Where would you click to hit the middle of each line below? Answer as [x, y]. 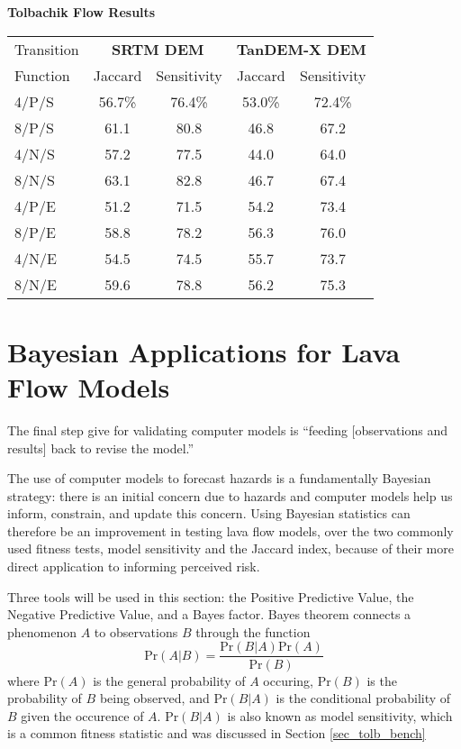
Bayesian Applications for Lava [204, 351]
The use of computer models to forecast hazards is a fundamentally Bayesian [219, 478]
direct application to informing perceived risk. [134, 566]
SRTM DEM [158, 49]
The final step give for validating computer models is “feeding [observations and [227, 429]
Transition [47, 49]
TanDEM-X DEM [301, 49]
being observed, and [154, 698]
